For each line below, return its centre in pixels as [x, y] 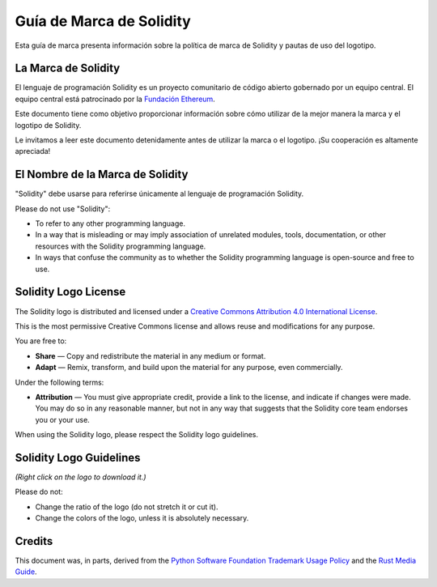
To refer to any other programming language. [110, 223]
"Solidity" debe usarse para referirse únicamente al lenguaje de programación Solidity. [159, 194]
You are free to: [41, 341]
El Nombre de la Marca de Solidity [102, 174]
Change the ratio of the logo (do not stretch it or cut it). [127, 507]
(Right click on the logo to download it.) [81, 477]
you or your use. [63, 419]
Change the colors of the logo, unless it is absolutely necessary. [142, 518]
